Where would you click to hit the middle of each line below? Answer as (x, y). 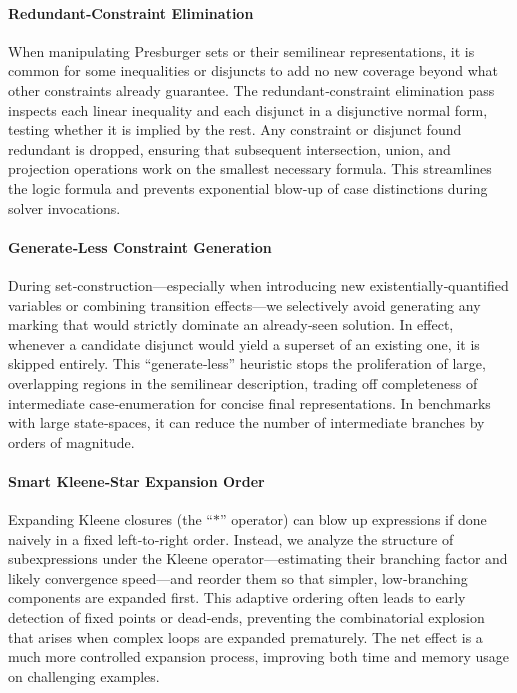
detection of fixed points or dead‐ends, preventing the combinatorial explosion (246, 617)
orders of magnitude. (71, 441)
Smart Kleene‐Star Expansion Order (136, 480)
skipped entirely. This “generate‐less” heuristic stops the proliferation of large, (247, 363)
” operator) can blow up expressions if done (353, 519)
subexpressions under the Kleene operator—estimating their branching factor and (258, 558)
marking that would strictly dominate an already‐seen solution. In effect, (231, 324)
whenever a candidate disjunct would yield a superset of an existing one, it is (244, 343)
